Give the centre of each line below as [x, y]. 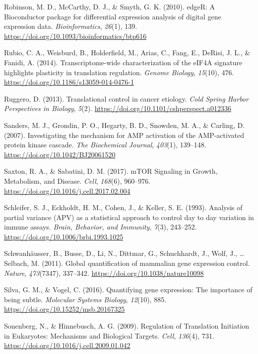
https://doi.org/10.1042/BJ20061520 [60, 154]
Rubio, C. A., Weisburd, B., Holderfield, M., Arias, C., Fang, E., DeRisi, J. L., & [127, 53]
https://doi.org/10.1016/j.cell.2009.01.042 [67, 345]
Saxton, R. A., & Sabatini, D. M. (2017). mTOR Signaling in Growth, [111, 171]
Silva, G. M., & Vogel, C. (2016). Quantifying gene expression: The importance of [128, 290]
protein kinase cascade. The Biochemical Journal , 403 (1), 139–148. [105, 145]
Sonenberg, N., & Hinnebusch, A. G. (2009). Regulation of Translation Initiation [127, 326]
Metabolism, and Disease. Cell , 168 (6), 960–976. [77, 180]
